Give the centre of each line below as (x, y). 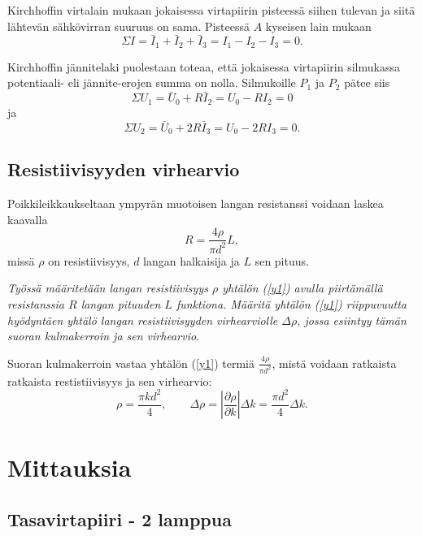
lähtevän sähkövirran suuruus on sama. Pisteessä (128, 26)
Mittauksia (70, 467)
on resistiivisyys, (89, 260)
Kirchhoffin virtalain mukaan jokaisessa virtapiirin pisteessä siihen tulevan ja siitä (211, 10)
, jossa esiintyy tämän (352, 320)
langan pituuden (121, 303)
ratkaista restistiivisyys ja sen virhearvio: (110, 380)
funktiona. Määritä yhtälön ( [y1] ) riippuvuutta (291, 303)
